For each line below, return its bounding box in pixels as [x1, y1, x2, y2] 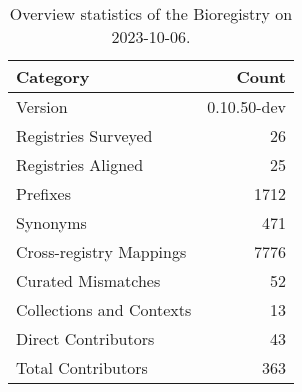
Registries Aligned [16, 153, 144, 176]
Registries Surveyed [16, 124, 153, 147]
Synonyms [16, 211, 87, 234]
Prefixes [16, 182, 72, 205]
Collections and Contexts [16, 298, 192, 321]
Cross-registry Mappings [16, 240, 187, 263]
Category [16, 65, 90, 88]
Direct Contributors [16, 327, 155, 350]
